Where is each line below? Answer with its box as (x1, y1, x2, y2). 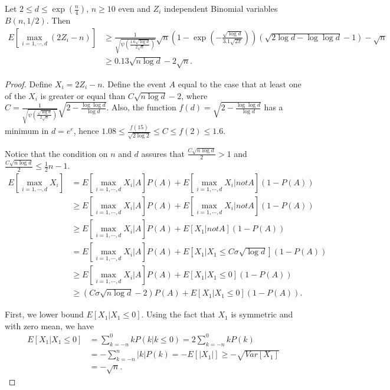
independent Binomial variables (163, 2, 278, 14)
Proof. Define (5, 77, 53, 90)
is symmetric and (231, 308, 293, 320)
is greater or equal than (40, 89, 126, 101)
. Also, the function (106, 101, 176, 113)
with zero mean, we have (5, 319, 94, 332)
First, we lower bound (5, 308, 84, 320)
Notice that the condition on (5, 147, 108, 159)
